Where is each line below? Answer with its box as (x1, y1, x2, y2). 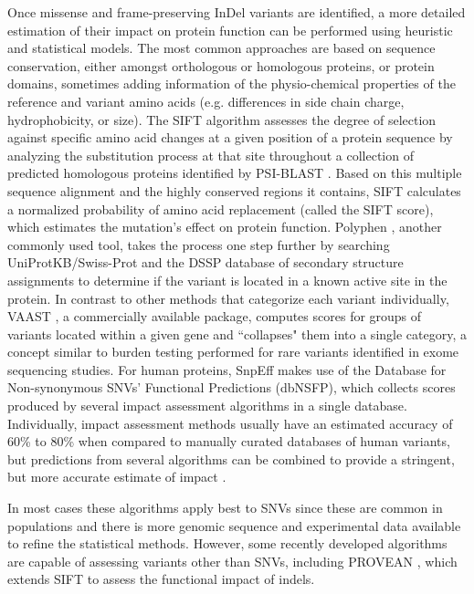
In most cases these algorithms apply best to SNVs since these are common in (7, 498, 443, 517)
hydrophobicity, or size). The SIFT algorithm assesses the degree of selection (7, 109, 437, 129)
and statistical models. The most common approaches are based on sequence (7, 38, 436, 57)
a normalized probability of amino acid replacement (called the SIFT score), (7, 199, 434, 218)
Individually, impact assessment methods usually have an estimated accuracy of (7, 413, 453, 432)
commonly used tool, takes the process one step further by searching (7, 234, 390, 254)
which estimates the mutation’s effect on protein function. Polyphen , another (7, 217, 442, 236)
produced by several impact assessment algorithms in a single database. (7, 396, 407, 415)
